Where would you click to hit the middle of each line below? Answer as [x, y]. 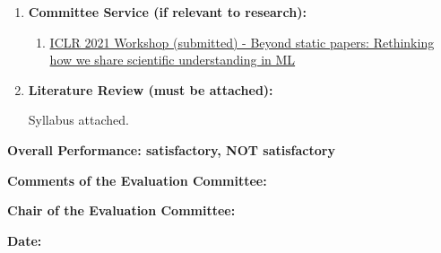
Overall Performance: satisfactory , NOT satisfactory [171, 149]
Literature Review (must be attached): [151, 89]
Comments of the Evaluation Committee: [137, 180]
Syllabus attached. [78, 120]
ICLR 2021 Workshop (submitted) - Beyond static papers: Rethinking [242, 42]
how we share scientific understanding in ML [173, 60]
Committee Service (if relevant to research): [167, 12]
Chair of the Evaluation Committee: [121, 210]
